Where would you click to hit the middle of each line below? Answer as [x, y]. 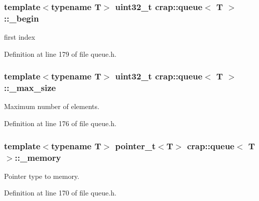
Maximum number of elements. [52, 106]
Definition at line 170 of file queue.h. [60, 193]
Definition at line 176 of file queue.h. [60, 123]
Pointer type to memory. [42, 176]
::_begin [22, 18]
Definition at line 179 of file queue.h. [60, 54]
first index [20, 37]
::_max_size [30, 88]
